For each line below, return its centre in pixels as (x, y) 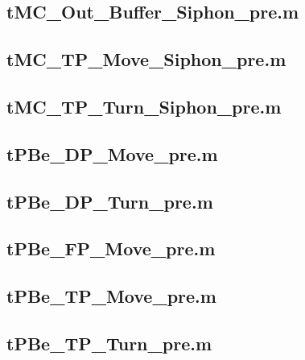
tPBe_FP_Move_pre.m (111, 248)
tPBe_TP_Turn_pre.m (109, 343)
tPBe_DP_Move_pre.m (112, 153)
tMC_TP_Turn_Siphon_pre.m (144, 106)
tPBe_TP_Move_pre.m (111, 296)
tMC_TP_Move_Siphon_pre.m (146, 59)
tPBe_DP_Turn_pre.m (110, 201)
